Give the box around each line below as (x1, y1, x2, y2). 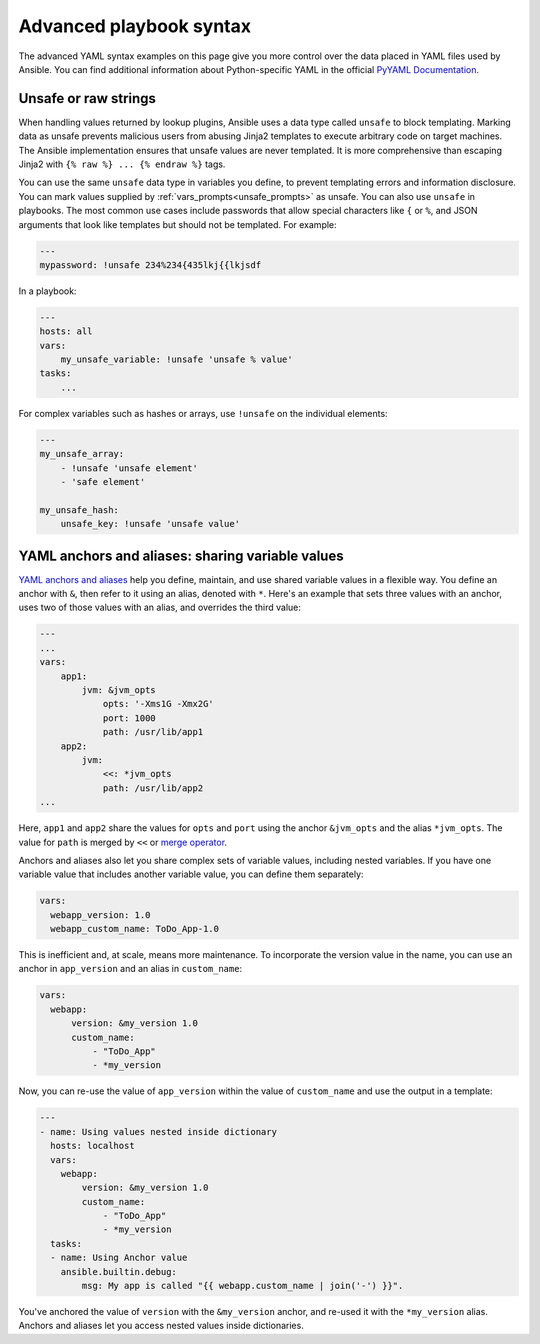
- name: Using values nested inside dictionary (39, 1126, 277, 1137)
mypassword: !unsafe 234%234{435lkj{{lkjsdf (39, 259, 262, 270)
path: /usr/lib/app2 (102, 782, 204, 794)
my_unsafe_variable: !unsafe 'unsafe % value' (60, 354, 294, 365)
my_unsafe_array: (39, 448, 125, 460)
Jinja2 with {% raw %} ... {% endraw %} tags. (18, 158, 226, 170)
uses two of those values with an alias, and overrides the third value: (18, 601, 302, 614)
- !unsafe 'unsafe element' (60, 462, 199, 474)
